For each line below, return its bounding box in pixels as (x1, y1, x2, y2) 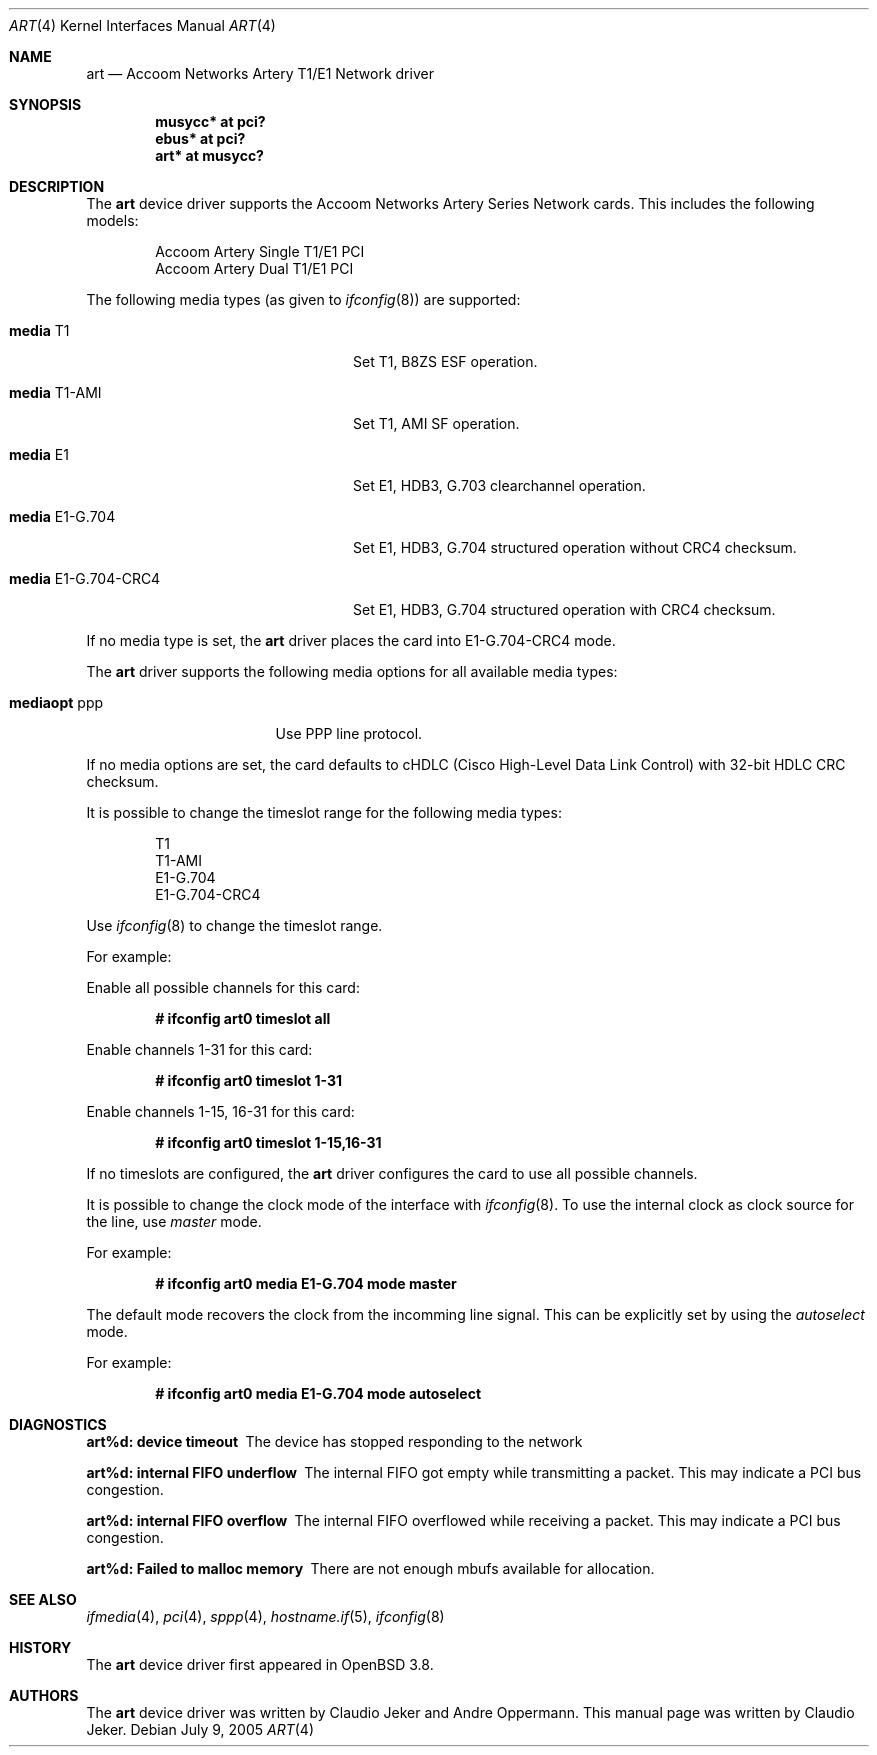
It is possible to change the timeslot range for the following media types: (86, 804, 562, 821)
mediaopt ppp (9, 694, 104, 711)
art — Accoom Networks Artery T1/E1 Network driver (86, 65, 434, 82)
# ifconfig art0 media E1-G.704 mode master (155, 1275, 457, 1292)
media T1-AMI (9, 384, 102, 401)
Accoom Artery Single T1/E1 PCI (155, 243, 365, 260)
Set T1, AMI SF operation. (353, 415, 520, 432)
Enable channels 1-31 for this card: (86, 1041, 313, 1058)
